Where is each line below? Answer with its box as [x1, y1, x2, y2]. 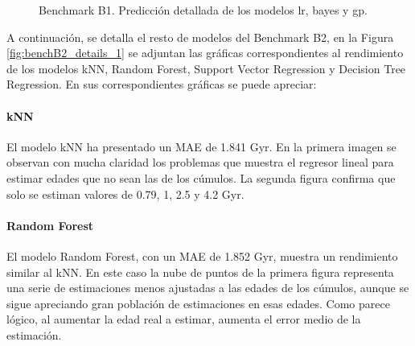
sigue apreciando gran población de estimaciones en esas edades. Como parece [6, 295, 390, 311]
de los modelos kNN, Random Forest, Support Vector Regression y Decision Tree [6, 60, 406, 76]
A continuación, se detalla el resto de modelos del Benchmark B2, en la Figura [6, 28, 394, 45]
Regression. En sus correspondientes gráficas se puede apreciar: [6, 76, 317, 93]
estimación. [6, 326, 62, 343]
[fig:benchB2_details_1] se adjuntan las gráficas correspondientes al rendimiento [6, 44, 404, 61]
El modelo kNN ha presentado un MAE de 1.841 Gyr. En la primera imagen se [6, 138, 397, 154]
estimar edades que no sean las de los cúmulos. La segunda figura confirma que [6, 169, 396, 186]
